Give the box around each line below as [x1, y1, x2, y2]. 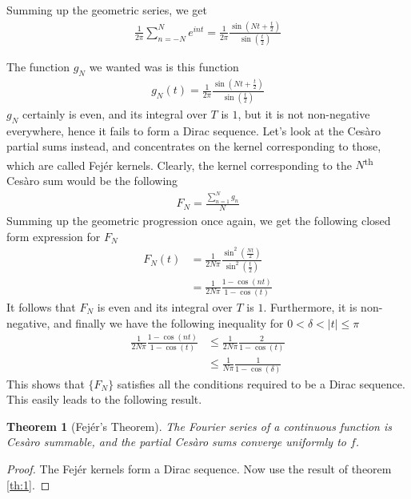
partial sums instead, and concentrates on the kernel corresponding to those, [6, 138, 381, 155]
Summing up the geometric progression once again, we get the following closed [6, 212, 391, 229]
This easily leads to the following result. [6, 391, 202, 408]
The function [6, 58, 70, 75]
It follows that [6, 298, 76, 315]
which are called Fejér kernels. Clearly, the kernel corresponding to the [6, 156, 352, 173]
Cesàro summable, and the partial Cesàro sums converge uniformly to [6, 433, 346, 450]
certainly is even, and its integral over [22, 105, 207, 122]
